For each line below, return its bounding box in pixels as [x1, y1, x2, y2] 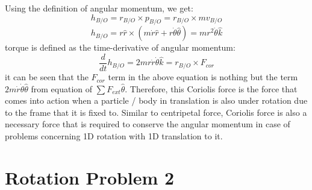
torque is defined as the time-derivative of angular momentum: [5, 41, 236, 54]
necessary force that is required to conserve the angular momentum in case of [5, 118, 290, 130]
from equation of [31, 82, 92, 95]
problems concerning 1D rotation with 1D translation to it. [5, 130, 223, 142]
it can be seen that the [5, 71, 89, 83]
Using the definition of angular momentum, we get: [5, 2, 193, 14]
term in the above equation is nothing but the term [108, 71, 298, 83]
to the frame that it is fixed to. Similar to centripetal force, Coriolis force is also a [5, 106, 307, 118]
